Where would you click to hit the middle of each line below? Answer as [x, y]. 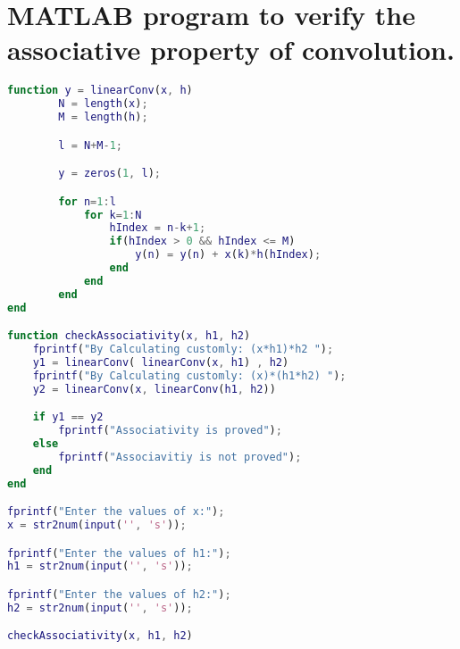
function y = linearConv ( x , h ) [100, 91]
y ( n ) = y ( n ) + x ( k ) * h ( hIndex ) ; [228, 255]
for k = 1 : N [113, 215]
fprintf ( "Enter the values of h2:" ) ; [119, 594]
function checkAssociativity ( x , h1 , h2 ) [129, 336]
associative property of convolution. [231, 50]
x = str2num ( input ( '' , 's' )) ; [97, 525]
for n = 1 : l [87, 201]
